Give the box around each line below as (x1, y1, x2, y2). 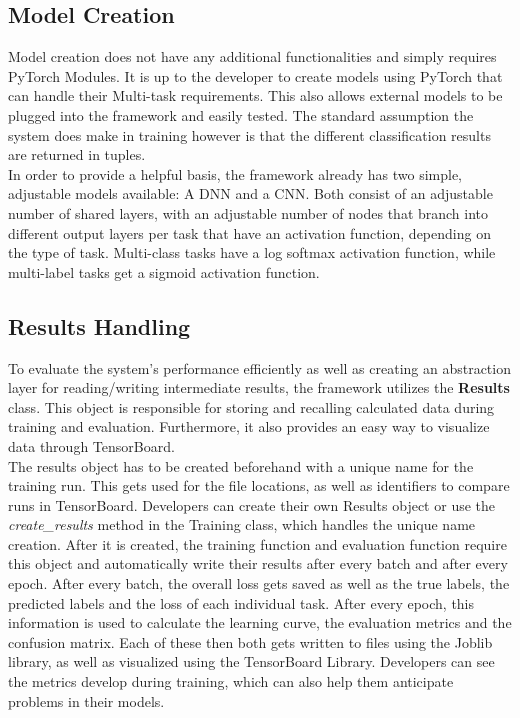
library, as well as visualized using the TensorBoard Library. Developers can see (8, 651, 495, 672)
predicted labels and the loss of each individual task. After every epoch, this (8, 592, 475, 613)
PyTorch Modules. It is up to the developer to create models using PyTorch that (8, 65, 503, 86)
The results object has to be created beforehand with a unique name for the (8, 455, 474, 476)
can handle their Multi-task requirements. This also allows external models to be (8, 85, 503, 106)
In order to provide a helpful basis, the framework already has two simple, (8, 163, 462, 184)
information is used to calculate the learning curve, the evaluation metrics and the (8, 612, 512, 633)
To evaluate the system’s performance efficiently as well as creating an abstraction (8, 357, 511, 378)
